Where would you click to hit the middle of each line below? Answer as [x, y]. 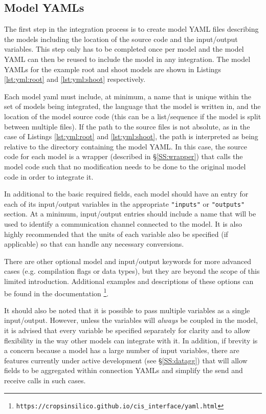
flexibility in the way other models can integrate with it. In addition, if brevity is [131, 340]
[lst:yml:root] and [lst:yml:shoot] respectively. [75, 79]
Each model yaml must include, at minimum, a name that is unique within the [128, 96]
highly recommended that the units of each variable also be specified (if [116, 234]
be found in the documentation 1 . [57, 292]
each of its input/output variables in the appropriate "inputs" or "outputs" [125, 203]
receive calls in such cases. [45, 380]
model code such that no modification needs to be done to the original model [125, 166]
